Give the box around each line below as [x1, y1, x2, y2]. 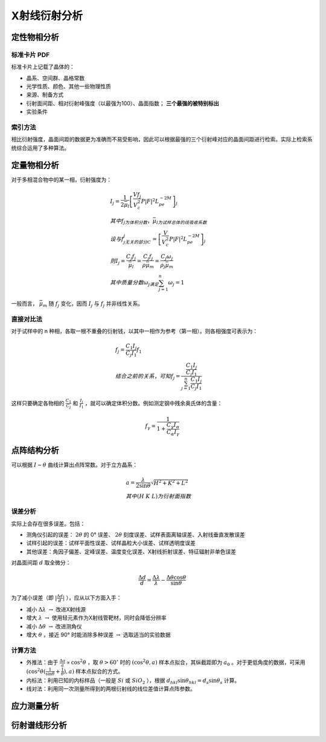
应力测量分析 [11, 701, 59, 711]
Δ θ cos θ [166, 574, 187, 581]
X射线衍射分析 [11, 9, 83, 22]
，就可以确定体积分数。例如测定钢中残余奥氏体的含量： [85, 399, 223, 407]
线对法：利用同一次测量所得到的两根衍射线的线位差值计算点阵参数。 [26, 685, 196, 692]
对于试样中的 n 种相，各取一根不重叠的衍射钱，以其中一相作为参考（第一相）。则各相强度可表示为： [11, 327, 258, 335]
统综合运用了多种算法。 [11, 144, 69, 151]
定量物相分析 [11, 160, 59, 170]
